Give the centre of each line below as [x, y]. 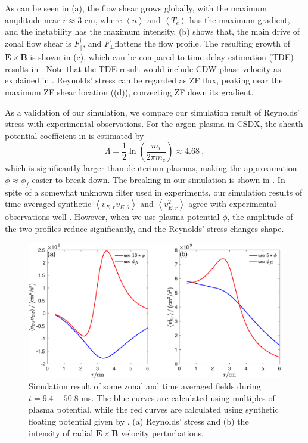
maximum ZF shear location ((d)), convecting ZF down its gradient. [129, 92]
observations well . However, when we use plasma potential [112, 217]
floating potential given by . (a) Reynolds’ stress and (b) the [139, 421]
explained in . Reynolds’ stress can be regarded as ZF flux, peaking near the [144, 80]
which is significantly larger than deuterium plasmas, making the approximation [151, 168]
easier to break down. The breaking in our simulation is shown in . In [158, 179]
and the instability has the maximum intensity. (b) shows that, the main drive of [153, 31]
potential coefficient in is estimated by [74, 135]
